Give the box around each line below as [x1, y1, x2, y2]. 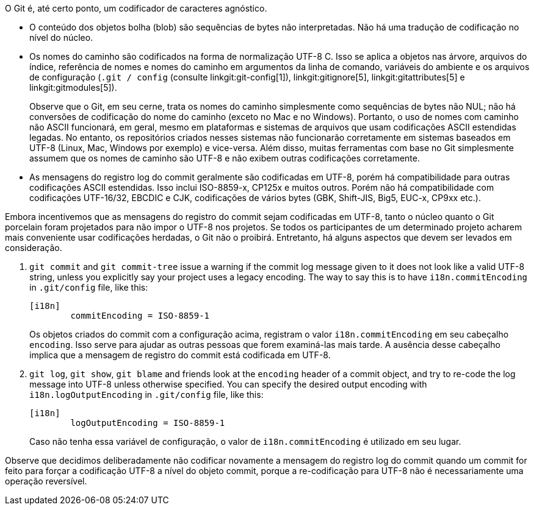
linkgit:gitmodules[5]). [29, 82, 117, 93]
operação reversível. [5, 476, 87, 486]
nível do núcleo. [29, 32, 93, 43]
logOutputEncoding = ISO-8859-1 [70, 418, 225, 428]
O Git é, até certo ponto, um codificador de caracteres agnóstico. [5, 3, 267, 13]
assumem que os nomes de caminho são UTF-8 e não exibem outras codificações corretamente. [29, 153, 420, 163]
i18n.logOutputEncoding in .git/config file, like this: [29, 389, 264, 400]
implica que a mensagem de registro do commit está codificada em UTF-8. [29, 350, 331, 360]
